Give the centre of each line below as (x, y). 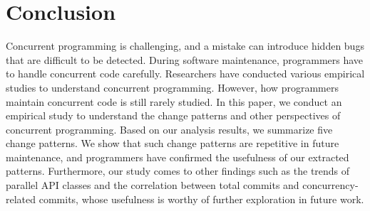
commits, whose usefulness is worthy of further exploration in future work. (201, 199)
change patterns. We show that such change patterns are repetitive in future (173, 143)
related (21, 199)
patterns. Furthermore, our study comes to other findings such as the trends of (178, 171)
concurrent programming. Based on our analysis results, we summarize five (169, 129)
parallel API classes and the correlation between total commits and (153, 185)
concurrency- (330, 185)
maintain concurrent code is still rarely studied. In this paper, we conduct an (174, 101)
